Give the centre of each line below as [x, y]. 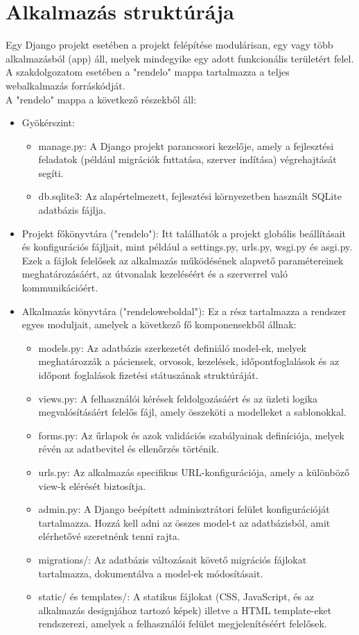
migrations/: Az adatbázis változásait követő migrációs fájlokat [173, 559]
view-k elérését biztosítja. [92, 485]
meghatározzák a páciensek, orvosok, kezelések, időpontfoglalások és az [189, 361]
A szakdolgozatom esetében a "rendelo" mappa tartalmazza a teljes [148, 72]
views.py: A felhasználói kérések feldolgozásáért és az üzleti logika [178, 398]
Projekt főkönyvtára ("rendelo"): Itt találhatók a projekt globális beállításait [184, 233]
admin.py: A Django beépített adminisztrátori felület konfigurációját [184, 509]
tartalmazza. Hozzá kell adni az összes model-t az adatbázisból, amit [184, 522]
